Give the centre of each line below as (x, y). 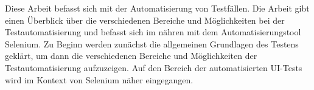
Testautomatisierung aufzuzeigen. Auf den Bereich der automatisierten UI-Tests (154, 67)
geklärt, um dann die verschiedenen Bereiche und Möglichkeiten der (131, 56)
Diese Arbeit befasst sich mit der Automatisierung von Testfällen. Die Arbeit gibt (157, 8)
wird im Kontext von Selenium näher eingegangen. (99, 79)
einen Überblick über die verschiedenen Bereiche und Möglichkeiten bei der (145, 20)
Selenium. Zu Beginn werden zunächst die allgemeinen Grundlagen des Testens (152, 43)
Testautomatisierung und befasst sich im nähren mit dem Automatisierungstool (153, 32)
